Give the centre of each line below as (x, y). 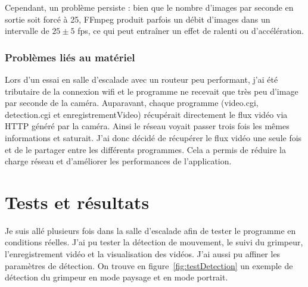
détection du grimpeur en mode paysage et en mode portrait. (116, 277)
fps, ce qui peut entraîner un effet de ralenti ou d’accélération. (191, 31)
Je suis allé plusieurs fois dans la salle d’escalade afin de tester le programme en (150, 230)
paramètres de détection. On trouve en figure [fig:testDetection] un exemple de (149, 265)
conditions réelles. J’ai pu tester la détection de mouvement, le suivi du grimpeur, (154, 242)
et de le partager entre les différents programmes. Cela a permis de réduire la (145, 149)
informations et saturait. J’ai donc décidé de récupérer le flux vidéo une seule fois (153, 137)
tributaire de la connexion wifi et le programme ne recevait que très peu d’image (152, 91)
